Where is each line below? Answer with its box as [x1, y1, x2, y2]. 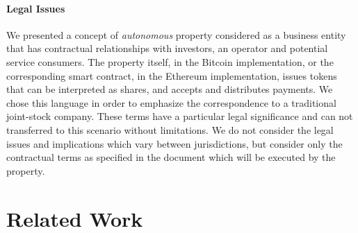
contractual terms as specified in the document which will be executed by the [6, 150, 336, 164]
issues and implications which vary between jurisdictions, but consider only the [6, 136, 343, 150]
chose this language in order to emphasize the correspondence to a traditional [6, 95, 336, 110]
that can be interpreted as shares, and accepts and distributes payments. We [6, 82, 333, 96]
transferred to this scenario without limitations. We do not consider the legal [6, 122, 334, 137]
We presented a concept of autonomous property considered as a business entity [6, 27, 346, 42]
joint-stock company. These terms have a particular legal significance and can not [6, 109, 353, 123]
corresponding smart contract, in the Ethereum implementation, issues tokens [6, 68, 337, 83]
